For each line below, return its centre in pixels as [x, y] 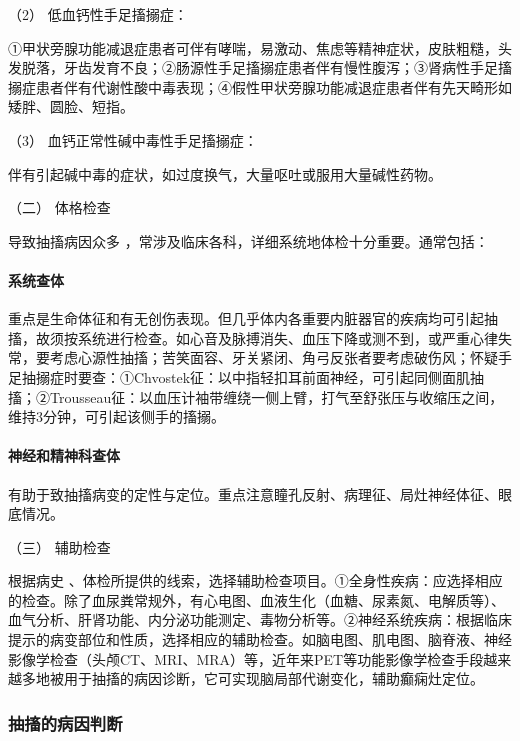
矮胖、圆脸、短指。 [71, 106]
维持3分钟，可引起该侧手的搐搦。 [116, 416]
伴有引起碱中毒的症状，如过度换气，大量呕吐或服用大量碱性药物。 [225, 173]
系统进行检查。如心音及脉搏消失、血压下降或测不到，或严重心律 [287, 337]
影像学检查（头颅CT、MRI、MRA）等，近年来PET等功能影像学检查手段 [246, 658]
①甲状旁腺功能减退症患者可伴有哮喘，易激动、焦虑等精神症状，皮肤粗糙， [253, 47]
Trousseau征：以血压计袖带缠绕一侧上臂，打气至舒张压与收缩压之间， [276, 396]
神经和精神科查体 [64, 455]
